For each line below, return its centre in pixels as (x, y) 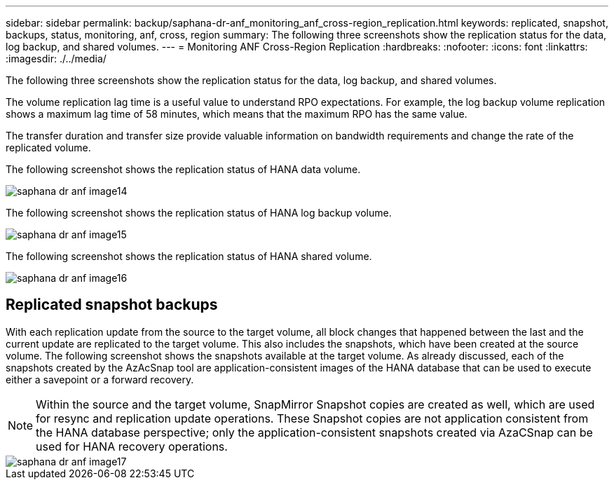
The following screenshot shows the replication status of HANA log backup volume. (199, 213)
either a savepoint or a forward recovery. (100, 379)
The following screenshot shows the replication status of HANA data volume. (183, 169)
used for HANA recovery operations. (132, 446)
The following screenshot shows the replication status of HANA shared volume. (189, 256)
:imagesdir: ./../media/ (56, 59)
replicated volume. (48, 148)
